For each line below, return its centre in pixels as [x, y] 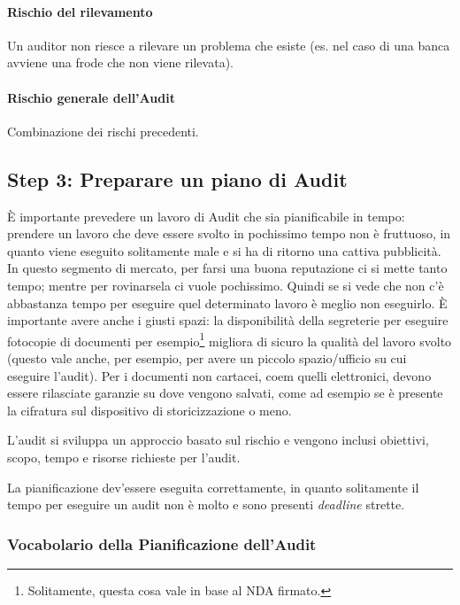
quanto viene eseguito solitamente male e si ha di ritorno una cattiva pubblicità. [224, 250]
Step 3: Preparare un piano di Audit [177, 178]
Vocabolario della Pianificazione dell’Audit [162, 543]
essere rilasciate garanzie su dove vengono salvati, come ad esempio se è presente [225, 393]
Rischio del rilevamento [80, 11]
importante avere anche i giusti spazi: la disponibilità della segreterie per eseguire [228, 320]
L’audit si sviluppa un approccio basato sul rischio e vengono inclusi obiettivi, [218, 440]
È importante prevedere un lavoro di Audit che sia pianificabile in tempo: [206, 216]
